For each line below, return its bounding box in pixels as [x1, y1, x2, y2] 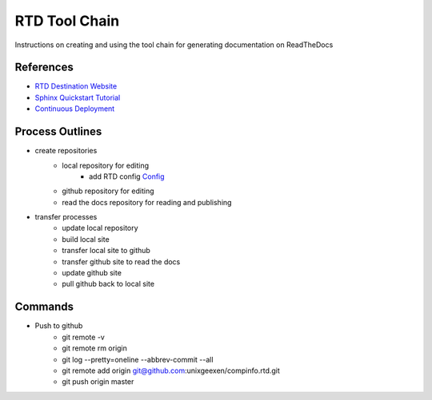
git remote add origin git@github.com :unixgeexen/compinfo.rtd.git [62, 366, 280, 375]
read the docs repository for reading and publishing [62, 197, 232, 207]
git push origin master [62, 377, 134, 386]
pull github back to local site [62, 279, 155, 289]
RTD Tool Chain [14, 12, 120, 30]
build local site [62, 234, 110, 244]
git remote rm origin [62, 343, 128, 353]
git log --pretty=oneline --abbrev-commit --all [62, 354, 214, 364]
